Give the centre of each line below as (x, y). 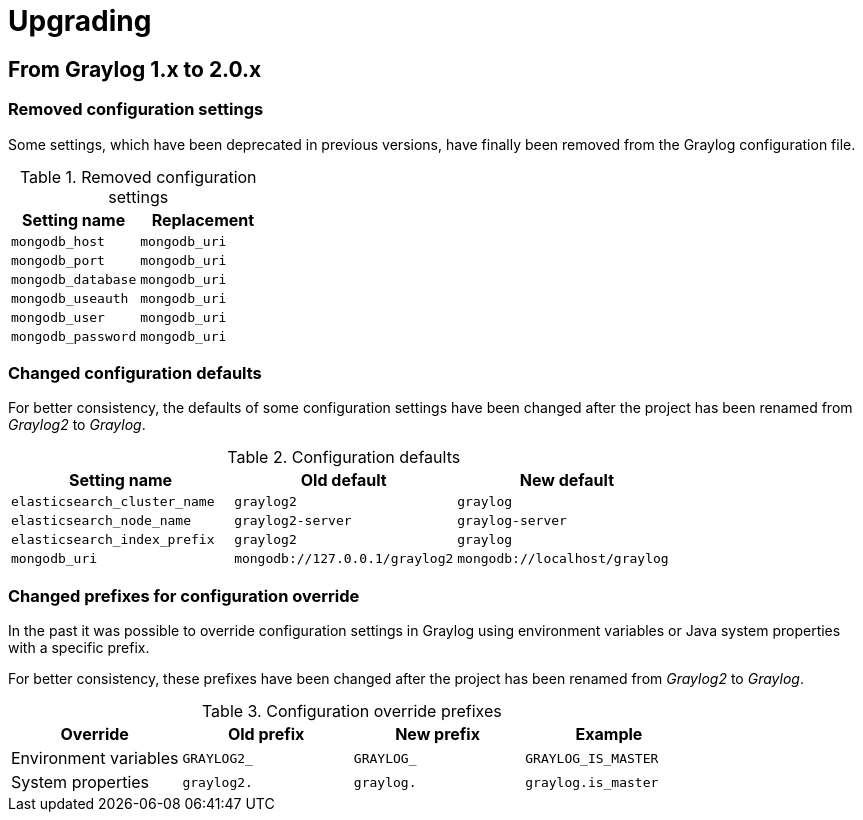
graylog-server (512, 521)
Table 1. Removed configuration (138, 176)
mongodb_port (58, 260)
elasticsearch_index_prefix (113, 540)
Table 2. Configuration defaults (344, 457)
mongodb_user (58, 317)
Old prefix (266, 734)
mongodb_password (74, 336)
